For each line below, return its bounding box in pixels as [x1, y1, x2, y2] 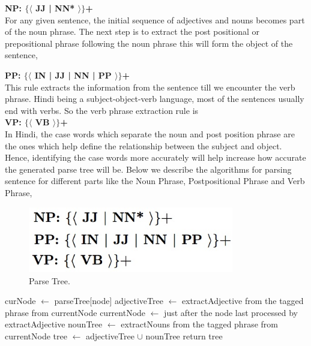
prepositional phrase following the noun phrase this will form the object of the [5, 37, 293, 49]
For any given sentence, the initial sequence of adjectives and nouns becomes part [5, 13, 305, 26]
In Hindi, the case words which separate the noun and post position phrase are [5, 127, 295, 140]
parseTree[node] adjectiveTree [54, 294, 163, 307]
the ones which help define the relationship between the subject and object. [5, 139, 282, 152]
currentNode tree [5, 329, 67, 342]
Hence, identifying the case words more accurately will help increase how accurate [5, 151, 306, 164]
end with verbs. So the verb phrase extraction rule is [5, 104, 199, 116]
